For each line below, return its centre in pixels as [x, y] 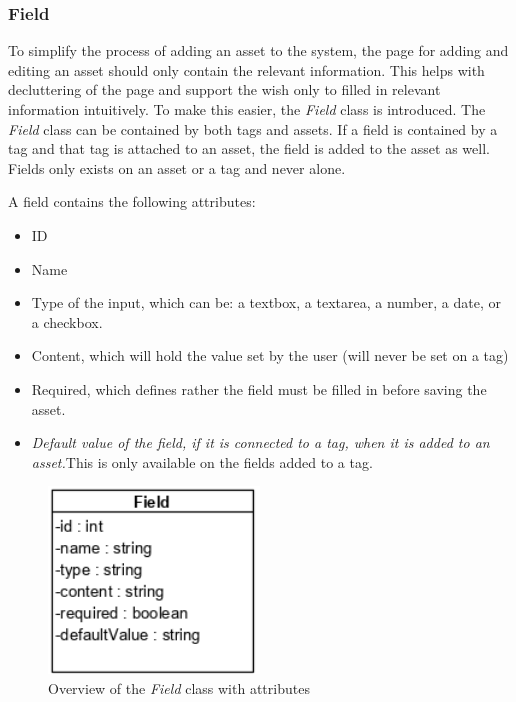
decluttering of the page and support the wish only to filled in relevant [224, 89]
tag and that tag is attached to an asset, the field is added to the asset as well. [249, 148]
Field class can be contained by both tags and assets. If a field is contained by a [253, 128]
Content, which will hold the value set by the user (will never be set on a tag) [270, 355]
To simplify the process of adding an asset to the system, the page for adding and [258, 50]
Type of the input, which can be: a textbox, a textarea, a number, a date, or [266, 302]
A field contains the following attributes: [132, 201]
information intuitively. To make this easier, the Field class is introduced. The [247, 109]
